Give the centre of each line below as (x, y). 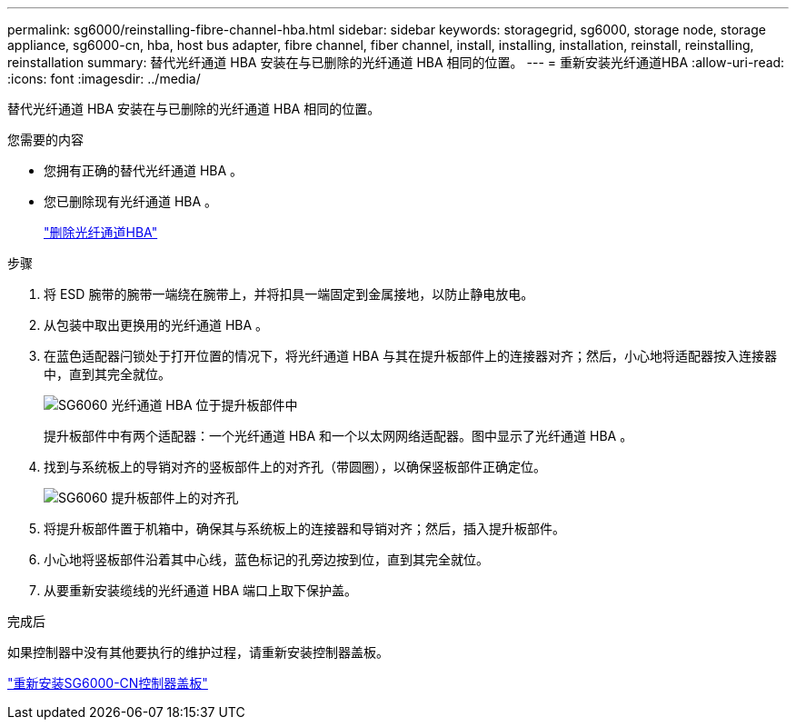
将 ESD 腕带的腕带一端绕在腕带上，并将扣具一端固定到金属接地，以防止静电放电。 (289, 294)
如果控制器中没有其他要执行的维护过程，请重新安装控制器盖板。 (198, 652)
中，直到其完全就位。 (107, 374)
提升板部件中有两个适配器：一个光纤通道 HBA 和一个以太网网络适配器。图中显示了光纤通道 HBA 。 (338, 436)
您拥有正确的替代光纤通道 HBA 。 (144, 170)
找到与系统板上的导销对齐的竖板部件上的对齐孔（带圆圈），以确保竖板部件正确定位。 (295, 467)
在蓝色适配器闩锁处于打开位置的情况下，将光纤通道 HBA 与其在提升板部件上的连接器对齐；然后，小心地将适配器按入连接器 (411, 356)
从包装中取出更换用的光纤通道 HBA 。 (156, 325)
